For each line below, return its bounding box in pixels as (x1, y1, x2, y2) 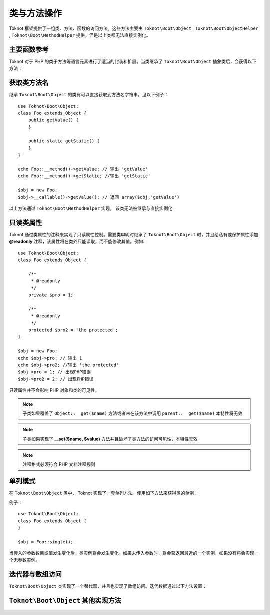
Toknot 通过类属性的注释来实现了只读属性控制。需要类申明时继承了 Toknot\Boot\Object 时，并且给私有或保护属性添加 (9, 231, 258, 237)
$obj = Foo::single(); (18, 539, 74, 545)
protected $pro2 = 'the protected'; (28, 327, 118, 333)
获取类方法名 (9, 78, 49, 87)
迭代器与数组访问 (9, 570, 62, 579)
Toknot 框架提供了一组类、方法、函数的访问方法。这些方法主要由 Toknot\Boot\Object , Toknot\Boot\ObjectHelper (9, 25, 259, 31)
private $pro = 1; (28, 292, 74, 298)
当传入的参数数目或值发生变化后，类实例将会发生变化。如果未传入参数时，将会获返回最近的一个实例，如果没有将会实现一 (9, 550, 259, 556)
